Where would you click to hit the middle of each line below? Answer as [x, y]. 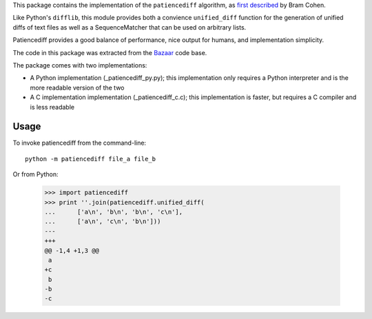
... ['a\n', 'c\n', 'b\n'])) [103, 222]
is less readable [52, 107]
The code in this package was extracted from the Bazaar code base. [110, 52]
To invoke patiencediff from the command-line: [80, 143]
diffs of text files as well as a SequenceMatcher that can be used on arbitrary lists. [130, 27]
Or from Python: [35, 174]
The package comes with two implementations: [80, 65]
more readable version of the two [77, 88]
